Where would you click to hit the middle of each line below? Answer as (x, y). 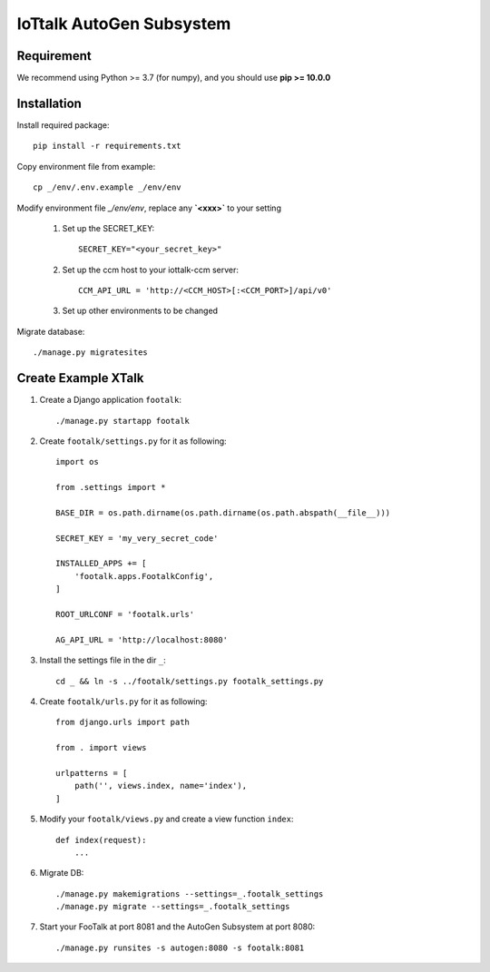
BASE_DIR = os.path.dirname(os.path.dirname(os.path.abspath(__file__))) (223, 512)
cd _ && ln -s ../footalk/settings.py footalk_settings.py (190, 681)
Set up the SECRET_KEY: (108, 228)
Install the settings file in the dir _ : (103, 660)
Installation (49, 103)
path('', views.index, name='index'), (161, 786)
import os (77, 462)
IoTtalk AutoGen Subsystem (124, 24)
